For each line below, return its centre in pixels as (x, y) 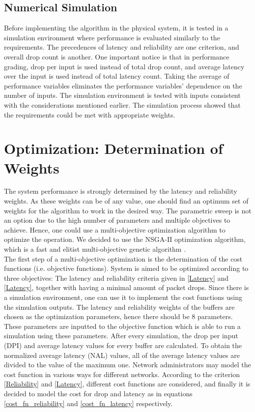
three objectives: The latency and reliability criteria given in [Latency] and (116, 278)
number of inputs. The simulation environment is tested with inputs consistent (122, 95)
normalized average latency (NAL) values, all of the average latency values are (122, 355)
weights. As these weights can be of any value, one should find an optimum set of (126, 201)
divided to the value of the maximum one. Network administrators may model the (127, 365)
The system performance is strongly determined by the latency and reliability (121, 191)
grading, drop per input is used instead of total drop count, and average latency (124, 66)
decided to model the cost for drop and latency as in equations (98, 393)
